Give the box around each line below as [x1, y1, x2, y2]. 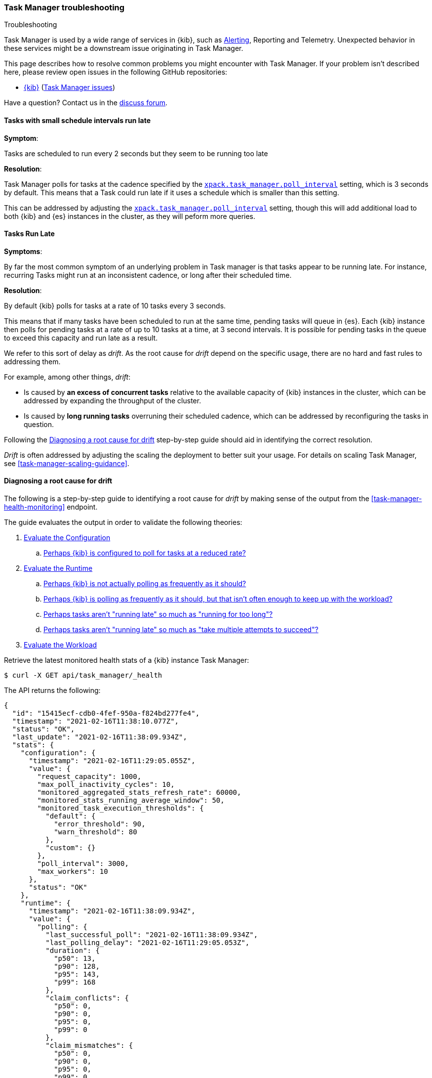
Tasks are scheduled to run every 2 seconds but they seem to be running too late [4, 149, 268, 158]
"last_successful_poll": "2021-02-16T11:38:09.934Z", [45, 931, 258, 939]
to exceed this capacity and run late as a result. [4, 333, 158, 342]
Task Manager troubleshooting [4, 2, 125, 12]
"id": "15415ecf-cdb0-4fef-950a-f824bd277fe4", [12, 709, 200, 718]
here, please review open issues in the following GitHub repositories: [4, 68, 228, 77]
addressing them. [4, 357, 61, 366]
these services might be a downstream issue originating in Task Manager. [4, 44, 243, 53]
